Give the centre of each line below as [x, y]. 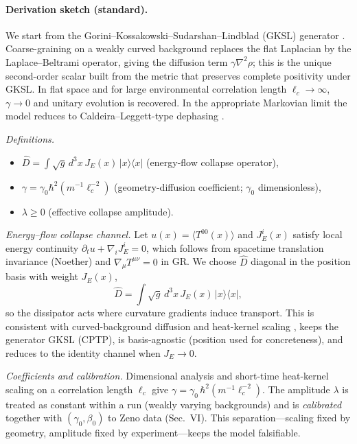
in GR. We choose [199, 261]
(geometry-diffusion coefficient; [178, 186]
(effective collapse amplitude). [111, 211]
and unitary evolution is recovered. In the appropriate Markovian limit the [190, 102]
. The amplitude [296, 389]
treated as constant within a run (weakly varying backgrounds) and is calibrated [174, 404]
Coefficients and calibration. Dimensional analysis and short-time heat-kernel [167, 376]
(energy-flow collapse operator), [212, 162]
